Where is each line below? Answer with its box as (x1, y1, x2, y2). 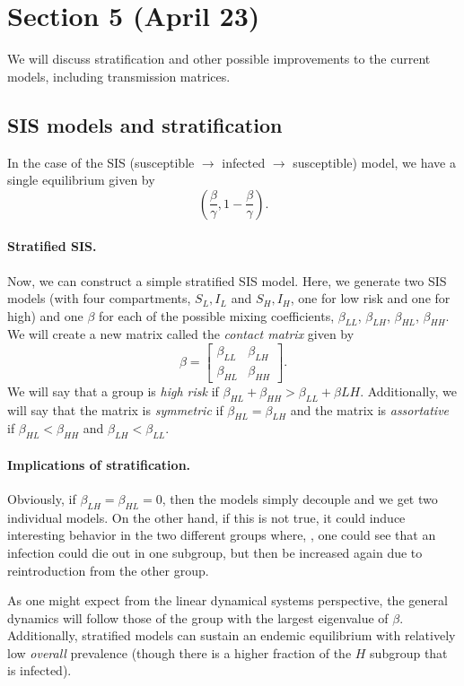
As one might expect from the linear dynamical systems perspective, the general (7, 591, 448, 610)
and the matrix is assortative (290, 400, 450, 419)
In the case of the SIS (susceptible (7, 152, 195, 171)
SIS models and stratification (7, 110, 283, 138)
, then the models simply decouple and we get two (162, 489, 438, 508)
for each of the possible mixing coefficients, (99, 306, 335, 325)
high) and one (7, 306, 83, 325)
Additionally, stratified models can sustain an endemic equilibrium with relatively (7, 626, 456, 645)
